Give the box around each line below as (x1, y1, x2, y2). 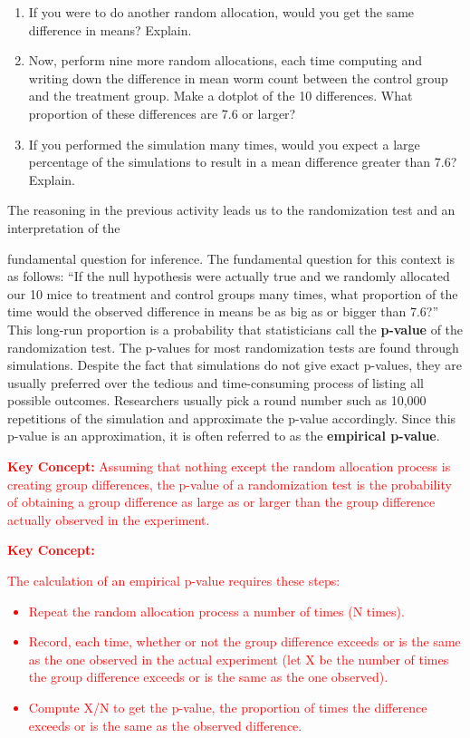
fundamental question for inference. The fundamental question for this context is (7, 248, 455, 267)
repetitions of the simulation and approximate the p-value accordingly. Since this (7, 408, 456, 427)
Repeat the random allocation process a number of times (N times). (28, 601, 405, 620)
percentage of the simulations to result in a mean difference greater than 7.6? (28, 152, 457, 171)
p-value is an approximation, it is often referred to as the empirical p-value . (7, 426, 440, 445)
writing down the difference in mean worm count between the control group (28, 68, 448, 87)
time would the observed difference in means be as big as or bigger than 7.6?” (7, 302, 439, 321)
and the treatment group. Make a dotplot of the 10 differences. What (28, 86, 413, 105)
